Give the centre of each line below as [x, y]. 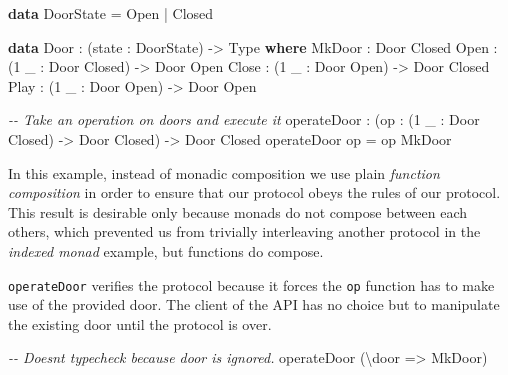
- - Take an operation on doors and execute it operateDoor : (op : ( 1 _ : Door [244, 119]
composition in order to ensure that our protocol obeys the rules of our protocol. [254, 192]
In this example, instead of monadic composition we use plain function [224, 172]
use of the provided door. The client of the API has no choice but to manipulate [254, 304]
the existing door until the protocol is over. [140, 323]
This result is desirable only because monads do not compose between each [238, 211]
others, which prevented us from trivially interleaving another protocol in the [244, 231]
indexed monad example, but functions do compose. [166, 250]
